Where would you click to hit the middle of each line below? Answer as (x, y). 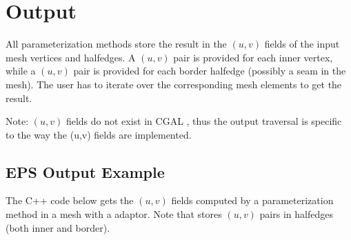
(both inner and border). (58, 227)
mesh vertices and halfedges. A (71, 57)
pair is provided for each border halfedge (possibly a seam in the (210, 71)
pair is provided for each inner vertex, (253, 57)
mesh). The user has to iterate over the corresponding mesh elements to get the (174, 84)
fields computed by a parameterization (252, 200)
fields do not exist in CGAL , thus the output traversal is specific (204, 121)
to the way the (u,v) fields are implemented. (99, 134)
